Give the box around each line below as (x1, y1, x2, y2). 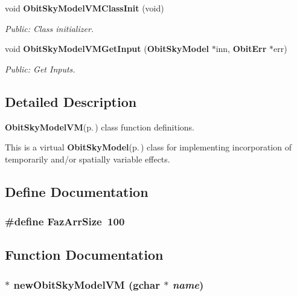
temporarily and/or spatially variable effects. (5, 152, 170, 165)
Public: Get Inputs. (5, 62, 75, 75)
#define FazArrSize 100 (5, 214, 125, 229)
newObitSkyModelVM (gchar (13, 277, 160, 292)
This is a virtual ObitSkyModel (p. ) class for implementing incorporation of (5, 141, 292, 153)
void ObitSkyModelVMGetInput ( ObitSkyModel (5, 42, 209, 55)
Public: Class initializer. (5, 22, 94, 34)
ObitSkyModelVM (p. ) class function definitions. (5, 120, 194, 133)
